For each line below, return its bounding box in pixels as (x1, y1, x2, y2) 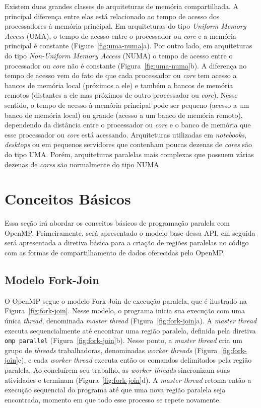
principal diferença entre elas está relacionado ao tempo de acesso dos (5, 11, 220, 21)
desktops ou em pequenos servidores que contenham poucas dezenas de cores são (5, 139, 252, 150)
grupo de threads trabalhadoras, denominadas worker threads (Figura (5, 345, 218, 355)
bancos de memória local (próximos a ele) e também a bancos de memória (5, 80, 233, 90)
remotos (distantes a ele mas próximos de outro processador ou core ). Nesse (5, 90, 238, 100)
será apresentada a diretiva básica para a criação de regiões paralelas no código (5, 237, 249, 248)
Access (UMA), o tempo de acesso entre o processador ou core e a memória (5, 30, 236, 41)
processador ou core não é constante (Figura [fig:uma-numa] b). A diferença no (5, 60, 247, 71)
